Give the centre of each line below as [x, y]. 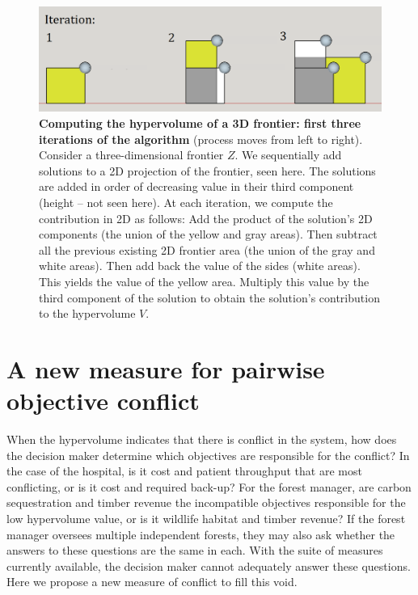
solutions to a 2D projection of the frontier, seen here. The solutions [207, 170]
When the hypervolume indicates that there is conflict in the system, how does [202, 439]
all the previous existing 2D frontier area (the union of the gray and [207, 249]
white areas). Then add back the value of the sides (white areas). [200, 266]
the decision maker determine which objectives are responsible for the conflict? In [208, 455]
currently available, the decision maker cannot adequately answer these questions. [209, 565]
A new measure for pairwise [166, 368]
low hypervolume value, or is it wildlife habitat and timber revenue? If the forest [206, 519]
